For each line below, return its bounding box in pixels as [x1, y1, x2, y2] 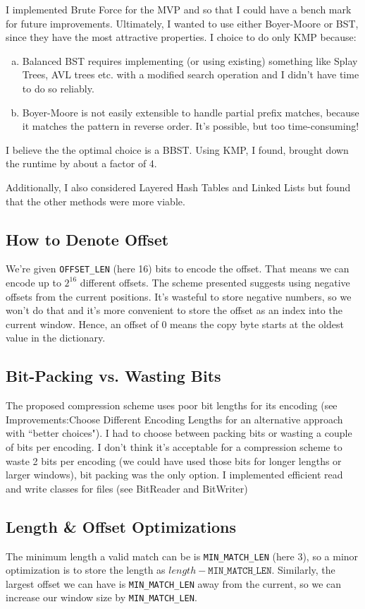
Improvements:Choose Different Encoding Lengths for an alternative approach [6, 411, 343, 426]
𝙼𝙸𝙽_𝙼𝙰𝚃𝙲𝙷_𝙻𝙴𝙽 [208, 566, 272, 577]
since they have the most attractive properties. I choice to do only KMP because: [6, 30, 357, 44]
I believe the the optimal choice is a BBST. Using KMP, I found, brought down [6, 142, 349, 157]
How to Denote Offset [6, 228, 169, 250]
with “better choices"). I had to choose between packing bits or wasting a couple [6, 426, 352, 440]
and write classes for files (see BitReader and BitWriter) [6, 481, 248, 495]
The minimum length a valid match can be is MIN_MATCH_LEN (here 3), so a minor [6, 548, 359, 563]
